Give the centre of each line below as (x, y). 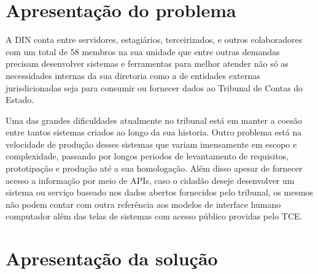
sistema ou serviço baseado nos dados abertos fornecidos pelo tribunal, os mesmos (160, 192)
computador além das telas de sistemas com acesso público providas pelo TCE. (154, 216)
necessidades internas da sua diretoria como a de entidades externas (133, 75)
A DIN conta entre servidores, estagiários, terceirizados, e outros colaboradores (154, 40)
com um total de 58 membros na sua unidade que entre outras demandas (143, 51)
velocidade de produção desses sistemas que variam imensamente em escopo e (151, 144)
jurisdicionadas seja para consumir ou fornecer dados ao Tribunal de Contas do (154, 87)
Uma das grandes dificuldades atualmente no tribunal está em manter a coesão (154, 120)
